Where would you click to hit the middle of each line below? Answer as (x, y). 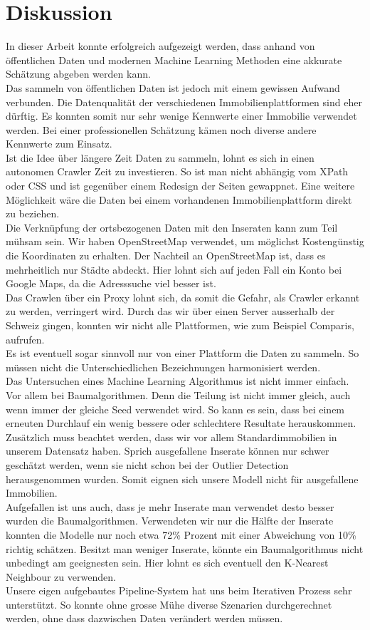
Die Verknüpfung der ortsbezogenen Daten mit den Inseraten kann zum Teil (172, 227)
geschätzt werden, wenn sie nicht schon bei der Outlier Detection (147, 464)
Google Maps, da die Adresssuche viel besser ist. (111, 283)
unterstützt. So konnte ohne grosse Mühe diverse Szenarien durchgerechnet (169, 604)
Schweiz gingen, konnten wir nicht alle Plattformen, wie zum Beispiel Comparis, (180, 325)
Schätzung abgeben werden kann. (78, 74)
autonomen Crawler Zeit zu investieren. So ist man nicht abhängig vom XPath (177, 171)
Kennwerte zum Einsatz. (59, 144)
